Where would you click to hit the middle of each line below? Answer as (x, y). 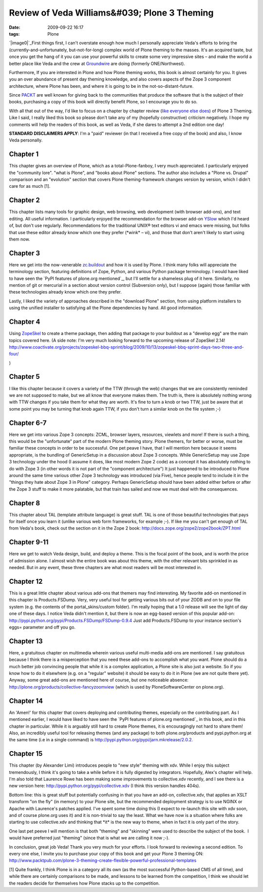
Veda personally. (26, 140)
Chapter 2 (24, 200)
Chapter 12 (26, 581)
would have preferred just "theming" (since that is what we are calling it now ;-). (89, 838)
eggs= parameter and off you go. (42, 627)
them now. (19, 239)
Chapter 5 (24, 377)
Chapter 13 (26, 641)
